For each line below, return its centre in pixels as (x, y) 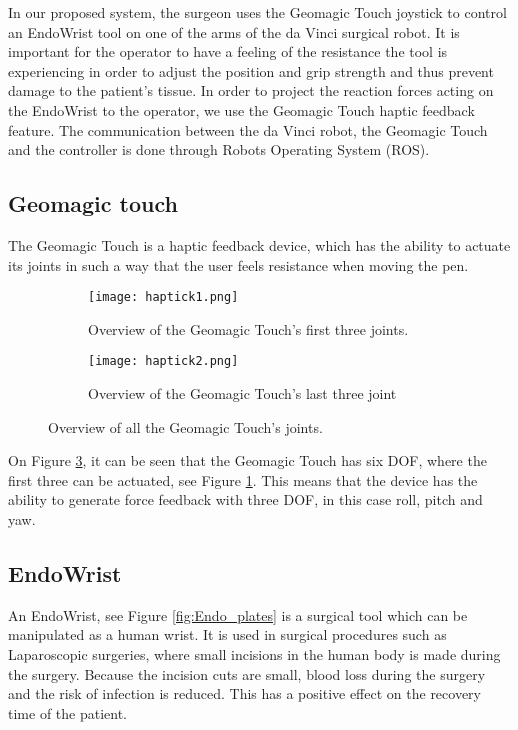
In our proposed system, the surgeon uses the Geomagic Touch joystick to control (257, 12)
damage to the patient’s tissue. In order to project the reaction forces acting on (251, 90)
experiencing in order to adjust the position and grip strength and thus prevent (251, 70)
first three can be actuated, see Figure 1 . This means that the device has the (243, 479)
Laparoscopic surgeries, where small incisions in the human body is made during (254, 654)
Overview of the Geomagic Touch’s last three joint (242, 393)
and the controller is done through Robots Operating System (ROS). (219, 149)
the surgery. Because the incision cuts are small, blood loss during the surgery (247, 673)
